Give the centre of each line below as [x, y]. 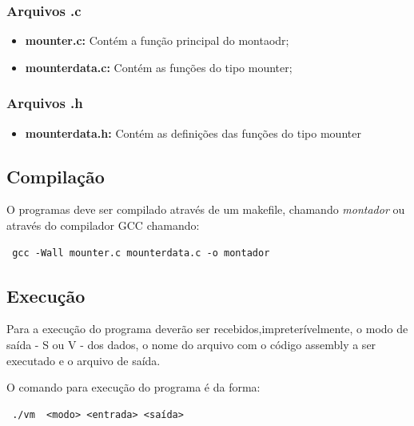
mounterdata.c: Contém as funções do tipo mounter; [159, 67]
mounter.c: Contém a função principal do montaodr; [157, 40]
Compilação [56, 176]
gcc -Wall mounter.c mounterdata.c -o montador [141, 253]
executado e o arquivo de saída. [84, 360]
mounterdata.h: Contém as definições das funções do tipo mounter [193, 133]
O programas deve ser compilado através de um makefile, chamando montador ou [206, 209]
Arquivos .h [45, 103]
